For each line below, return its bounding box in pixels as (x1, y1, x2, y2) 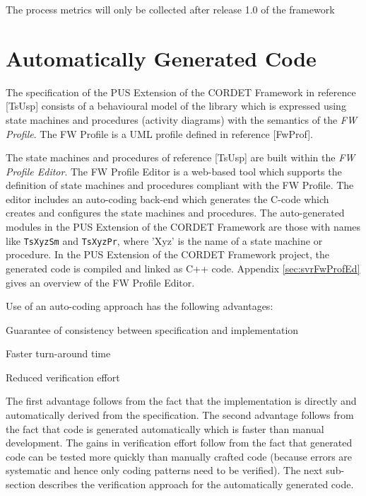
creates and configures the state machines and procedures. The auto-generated (6, 205, 345, 220)
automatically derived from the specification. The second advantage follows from (6, 408, 354, 422)
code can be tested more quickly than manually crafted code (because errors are (6, 449, 353, 463)
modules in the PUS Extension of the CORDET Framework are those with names (6, 219, 361, 234)
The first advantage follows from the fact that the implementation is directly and (6, 393, 357, 408)
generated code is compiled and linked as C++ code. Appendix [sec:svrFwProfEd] (6, 260, 360, 275)
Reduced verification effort (6, 369, 120, 384)
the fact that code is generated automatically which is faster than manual (6, 421, 324, 436)
